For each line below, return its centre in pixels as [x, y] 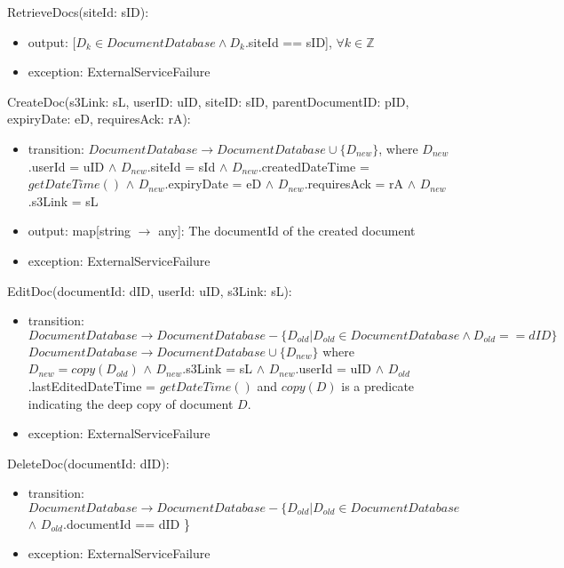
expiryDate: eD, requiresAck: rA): [99, 119]
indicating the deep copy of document [131, 403]
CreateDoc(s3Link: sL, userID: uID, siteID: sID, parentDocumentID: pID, [208, 101]
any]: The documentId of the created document [287, 231]
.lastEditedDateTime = [91, 385]
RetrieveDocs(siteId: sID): [78, 12]
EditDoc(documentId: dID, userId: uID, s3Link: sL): [150, 290]
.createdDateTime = [314, 166]
